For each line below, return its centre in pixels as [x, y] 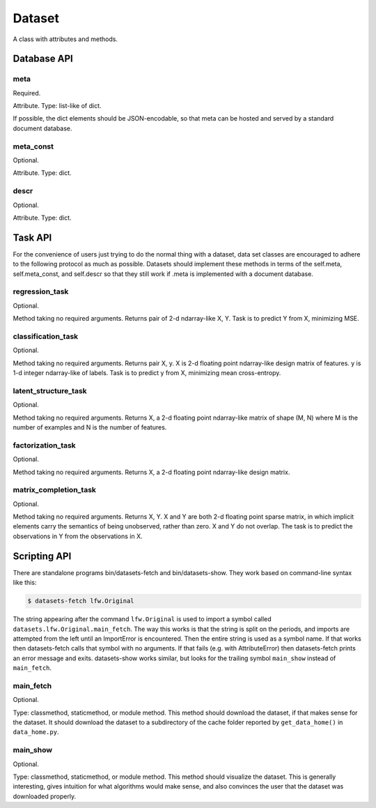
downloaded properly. [45, 796]
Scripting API [42, 556]
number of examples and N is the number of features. [90, 427]
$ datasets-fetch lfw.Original [81, 601]
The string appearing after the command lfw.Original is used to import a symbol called [142, 619]
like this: [25, 583]
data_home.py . [36, 732]
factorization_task [44, 445]
